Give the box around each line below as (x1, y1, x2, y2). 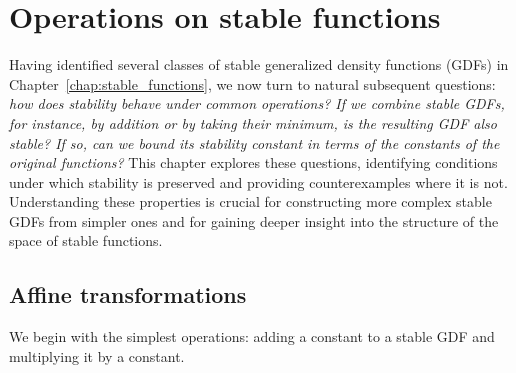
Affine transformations (9, 279, 247, 310)
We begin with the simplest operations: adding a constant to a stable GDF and (9, 326, 495, 347)
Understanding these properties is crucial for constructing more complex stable (9, 191, 492, 212)
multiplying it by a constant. (9, 345, 185, 366)
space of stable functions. (9, 230, 163, 251)
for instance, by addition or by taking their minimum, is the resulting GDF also (9, 112, 497, 133)
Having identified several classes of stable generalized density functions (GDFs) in (9, 54, 509, 75)
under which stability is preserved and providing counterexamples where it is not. (9, 171, 508, 192)
